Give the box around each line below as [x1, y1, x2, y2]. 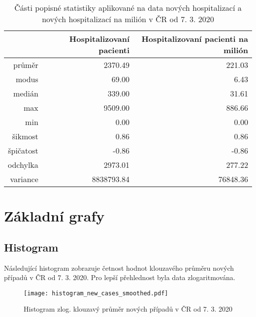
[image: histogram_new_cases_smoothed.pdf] [24, 289, 168, 297]
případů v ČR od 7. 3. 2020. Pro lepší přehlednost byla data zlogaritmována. [4, 272, 235, 283]
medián [13, 88, 38, 99]
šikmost [12, 130, 38, 142]
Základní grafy [4, 206, 105, 226]
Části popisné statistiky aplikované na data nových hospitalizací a [14, 2, 242, 13]
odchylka [8, 159, 38, 170]
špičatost [8, 145, 38, 156]
